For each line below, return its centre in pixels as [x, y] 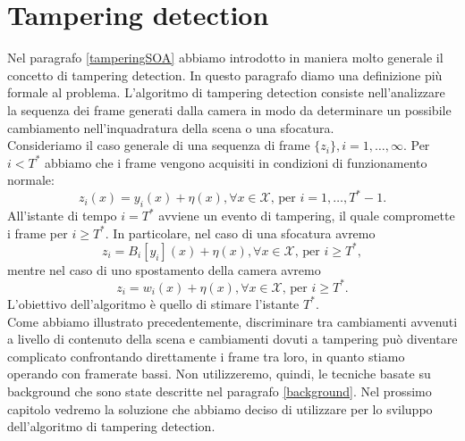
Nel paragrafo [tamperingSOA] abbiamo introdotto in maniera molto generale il [225, 58]
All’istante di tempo [62, 216]
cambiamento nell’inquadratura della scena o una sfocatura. [171, 127]
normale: [31, 180]
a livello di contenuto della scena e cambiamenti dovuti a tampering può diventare [232, 339]
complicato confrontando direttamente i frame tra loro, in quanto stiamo [206, 356]
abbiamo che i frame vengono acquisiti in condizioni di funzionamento [236, 162]
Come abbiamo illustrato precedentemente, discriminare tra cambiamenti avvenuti [232, 321]
